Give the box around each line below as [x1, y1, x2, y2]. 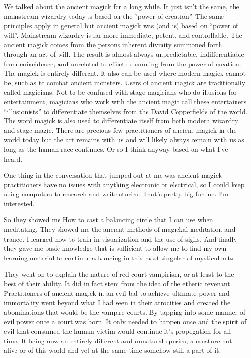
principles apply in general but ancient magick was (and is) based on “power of [4, 20, 238, 31]
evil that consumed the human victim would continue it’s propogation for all [4, 326, 231, 336]
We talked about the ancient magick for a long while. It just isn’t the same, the [4, 1, 239, 11]
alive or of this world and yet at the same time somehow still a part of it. [4, 345, 221, 355]
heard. [4, 153, 23, 163]
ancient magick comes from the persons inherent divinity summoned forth [4, 39, 222, 49]
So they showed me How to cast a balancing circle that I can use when [4, 214, 213, 225]
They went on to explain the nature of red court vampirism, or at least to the [4, 269, 234, 279]
